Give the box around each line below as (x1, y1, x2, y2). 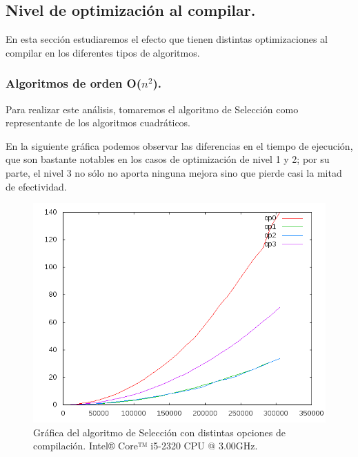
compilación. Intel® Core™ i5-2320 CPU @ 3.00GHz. (33, 438, 258, 453)
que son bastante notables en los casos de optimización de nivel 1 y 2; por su (6, 152, 330, 166)
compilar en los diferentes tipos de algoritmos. (6, 45, 200, 59)
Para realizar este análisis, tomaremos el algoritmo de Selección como (6, 101, 299, 116)
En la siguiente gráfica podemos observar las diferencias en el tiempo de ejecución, (6, 138, 353, 153)
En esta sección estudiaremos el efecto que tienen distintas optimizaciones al (6, 32, 328, 46)
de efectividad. (6, 179, 67, 193)
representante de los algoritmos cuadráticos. (6, 115, 191, 130)
